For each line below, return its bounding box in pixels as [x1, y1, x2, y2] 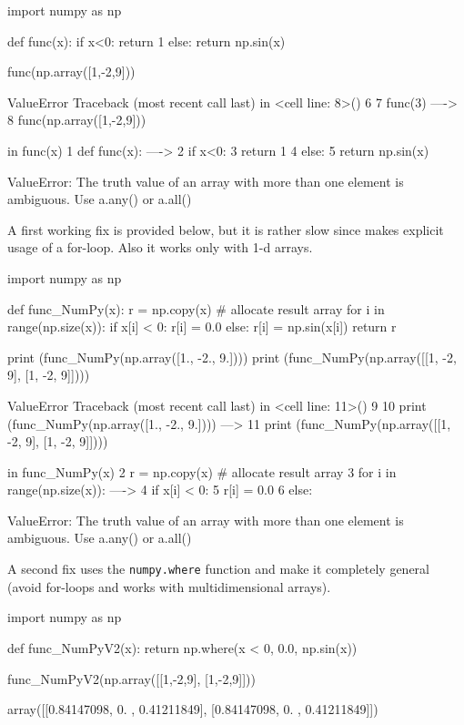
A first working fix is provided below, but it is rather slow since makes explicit [7, 220, 444, 239]
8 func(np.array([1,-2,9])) [7, 110, 146, 129]
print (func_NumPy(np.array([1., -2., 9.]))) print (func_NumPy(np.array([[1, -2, [7, 347, 457, 366]
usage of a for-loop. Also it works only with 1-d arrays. [7, 238, 313, 257]
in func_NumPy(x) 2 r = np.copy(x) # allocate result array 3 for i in [7, 462, 397, 481]
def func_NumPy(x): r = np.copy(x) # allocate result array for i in [7, 299, 385, 318]
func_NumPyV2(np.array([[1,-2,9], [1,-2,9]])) [7, 669, 256, 688]
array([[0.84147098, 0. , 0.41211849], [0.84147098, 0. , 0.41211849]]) [7, 699, 378, 719]
